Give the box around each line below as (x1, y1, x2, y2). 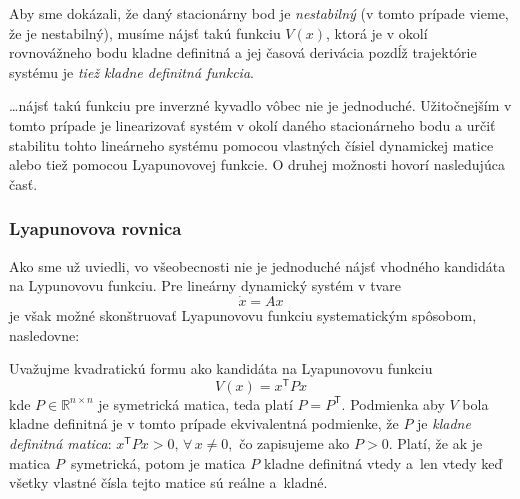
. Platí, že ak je (388, 433, 483, 454)
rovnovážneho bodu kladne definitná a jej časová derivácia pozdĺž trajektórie (9, 42, 477, 63)
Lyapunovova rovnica (9, 216, 182, 241)
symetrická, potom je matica (70, 452, 246, 473)
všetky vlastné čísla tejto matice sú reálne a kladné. (9, 472, 328, 493)
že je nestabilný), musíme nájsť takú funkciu (9, 22, 281, 43)
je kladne (417, 413, 471, 434)
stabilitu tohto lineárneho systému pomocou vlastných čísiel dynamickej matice (9, 134, 494, 155)
